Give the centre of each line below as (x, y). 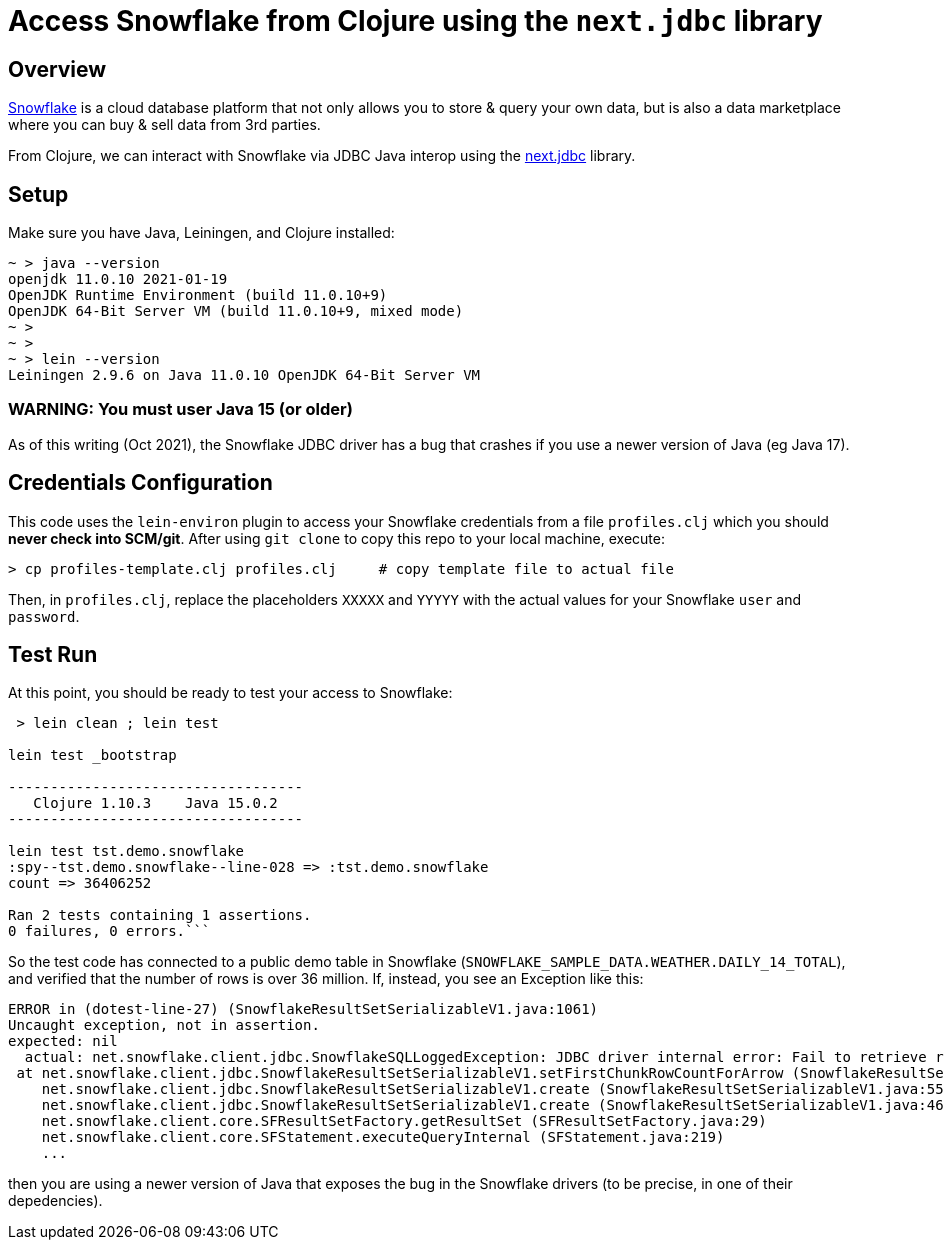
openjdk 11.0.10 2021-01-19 (118, 279)
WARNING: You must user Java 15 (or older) (180, 409)
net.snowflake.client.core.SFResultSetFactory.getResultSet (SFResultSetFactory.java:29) (404, 1121)
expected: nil (63, 1041)
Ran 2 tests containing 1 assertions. (160, 915)
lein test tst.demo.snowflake (126, 851)
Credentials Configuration (140, 483)
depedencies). (55, 1201)
